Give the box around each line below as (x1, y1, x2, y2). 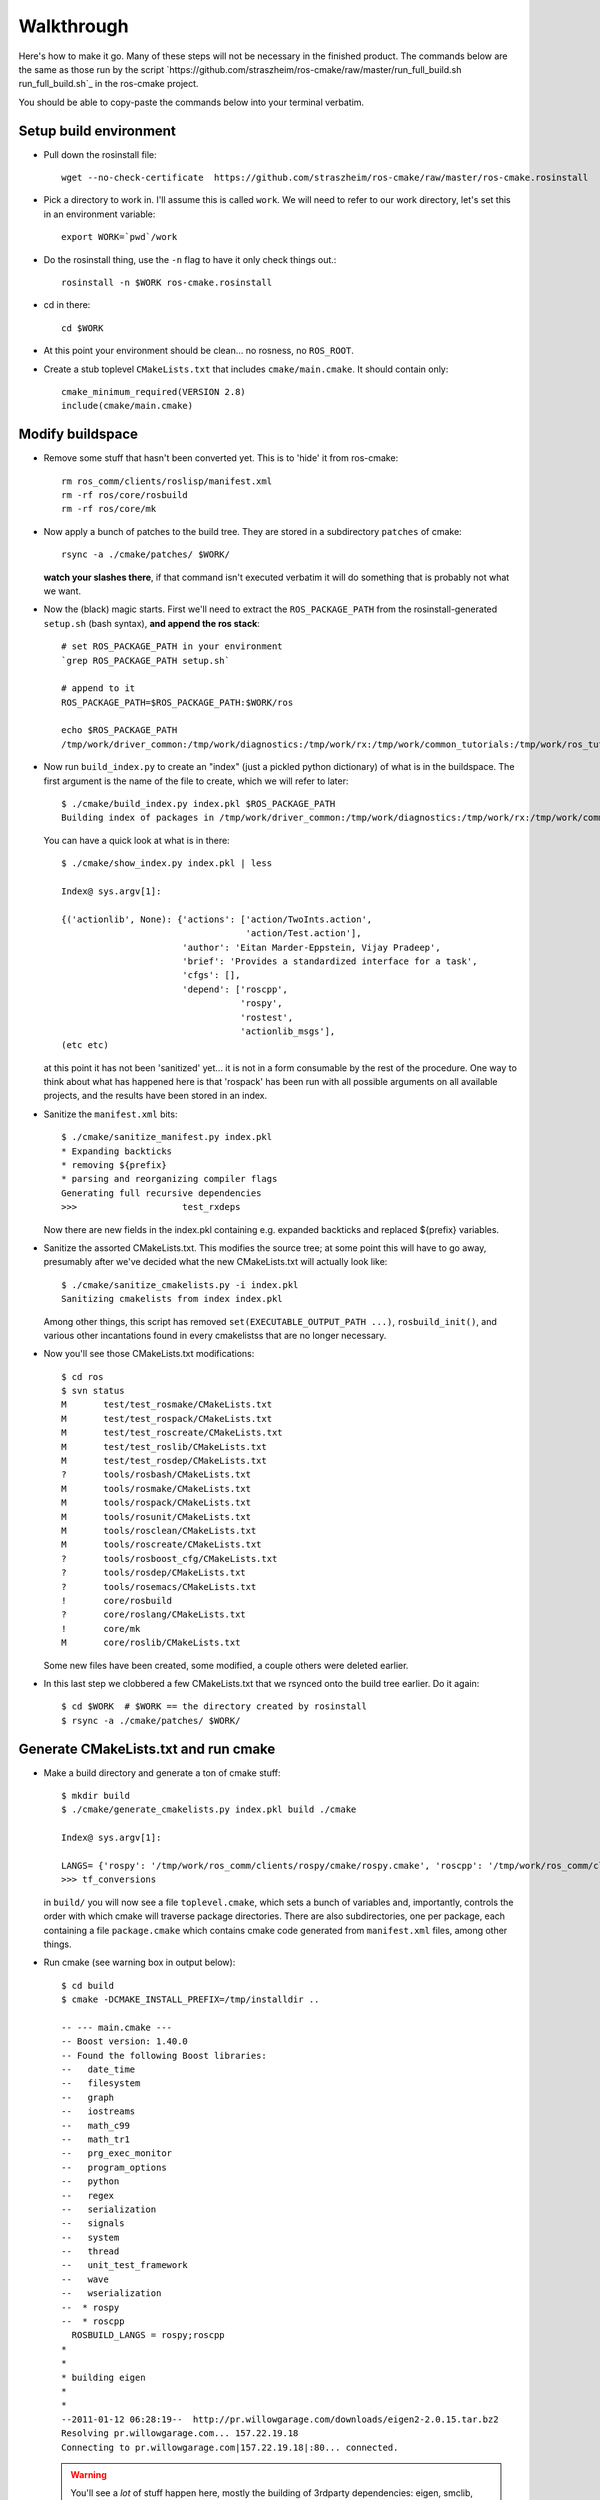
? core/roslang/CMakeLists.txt (61, 1609, 247, 1620)
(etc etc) (61, 1040, 109, 1051)
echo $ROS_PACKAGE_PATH (61, 725, 178, 736)
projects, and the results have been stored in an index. (43, 1090, 268, 1102)
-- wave (61, 2273, 109, 2285)
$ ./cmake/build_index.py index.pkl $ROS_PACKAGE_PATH (61, 798, 336, 810)
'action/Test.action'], (245, 928, 362, 939)
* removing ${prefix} (61, 1160, 167, 1171)
